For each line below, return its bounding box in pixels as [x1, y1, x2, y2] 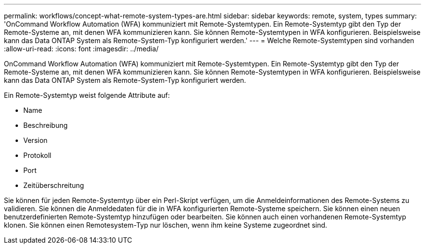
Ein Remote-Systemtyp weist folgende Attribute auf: [4, 91, 170, 99]
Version [23, 136, 48, 144]
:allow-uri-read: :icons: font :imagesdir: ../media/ [4, 45, 159, 53]
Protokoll [23, 151, 51, 159]
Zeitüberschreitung [23, 181, 84, 189]
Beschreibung [23, 121, 68, 129]
